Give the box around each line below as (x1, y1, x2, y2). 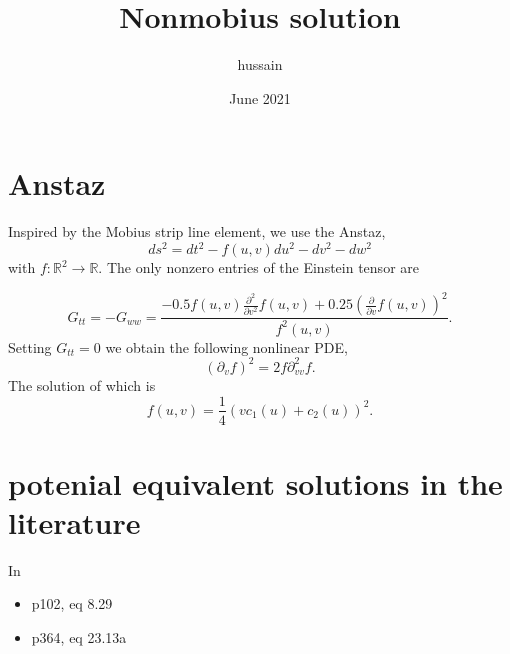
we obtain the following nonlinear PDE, (105, 336, 348, 357)
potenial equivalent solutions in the (8, 462, 503, 503)
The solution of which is (8, 374, 156, 395)
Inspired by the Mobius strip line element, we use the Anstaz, (8, 221, 386, 242)
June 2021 (229, 87, 291, 108)
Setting (8, 336, 52, 357)
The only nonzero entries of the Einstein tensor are (106, 257, 419, 278)
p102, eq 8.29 (31, 593, 113, 614)
